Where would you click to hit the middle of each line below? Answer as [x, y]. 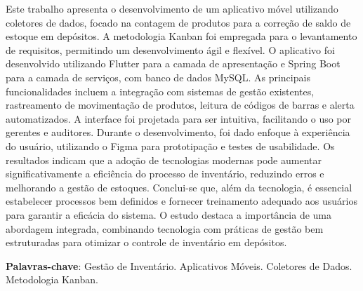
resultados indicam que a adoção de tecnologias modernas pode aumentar [164, 160]
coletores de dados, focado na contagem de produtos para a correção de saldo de [178, 22]
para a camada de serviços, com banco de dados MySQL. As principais [158, 77]
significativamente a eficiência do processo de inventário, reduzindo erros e [165, 174]
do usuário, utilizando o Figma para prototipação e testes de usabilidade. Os [170, 145]
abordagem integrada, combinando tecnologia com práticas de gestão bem [165, 228]
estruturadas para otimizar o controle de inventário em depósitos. [146, 242]
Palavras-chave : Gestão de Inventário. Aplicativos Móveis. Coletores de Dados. [179, 265]
